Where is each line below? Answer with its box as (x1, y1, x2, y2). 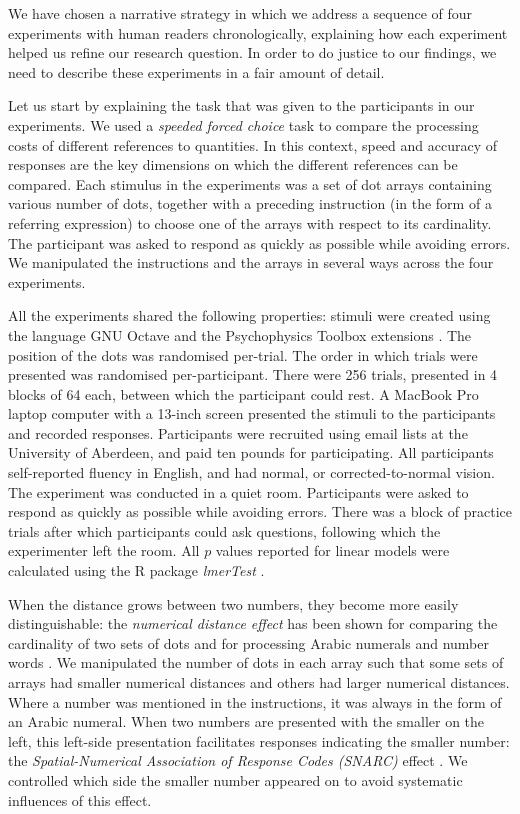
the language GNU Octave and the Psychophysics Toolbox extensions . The (8, 324, 472, 345)
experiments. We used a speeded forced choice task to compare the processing (8, 114, 479, 135)
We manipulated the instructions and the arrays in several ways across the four (8, 252, 494, 273)
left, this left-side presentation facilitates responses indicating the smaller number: (8, 730, 510, 751)
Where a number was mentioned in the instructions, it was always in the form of (8, 691, 502, 712)
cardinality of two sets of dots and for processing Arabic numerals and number (8, 632, 489, 653)
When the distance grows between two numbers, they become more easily (8, 593, 459, 614)
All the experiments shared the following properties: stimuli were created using (8, 305, 491, 326)
